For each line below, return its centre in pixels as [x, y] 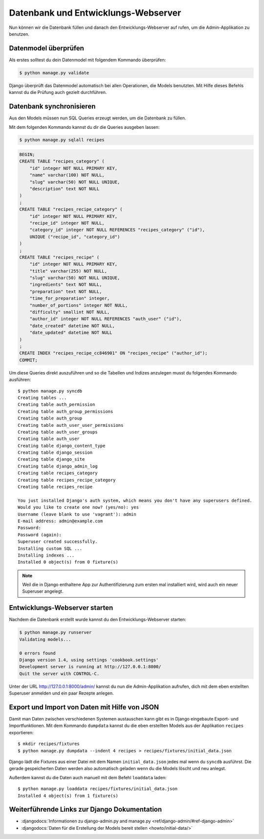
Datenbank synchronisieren [52, 106]
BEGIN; [27, 155]
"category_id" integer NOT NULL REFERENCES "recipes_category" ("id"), [117, 230]
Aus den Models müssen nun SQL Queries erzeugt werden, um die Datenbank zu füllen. [98, 118]
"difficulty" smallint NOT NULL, [70, 312]
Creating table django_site [51, 459]
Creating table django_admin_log [58, 466]
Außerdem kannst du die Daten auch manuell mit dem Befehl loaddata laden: [88, 777]
